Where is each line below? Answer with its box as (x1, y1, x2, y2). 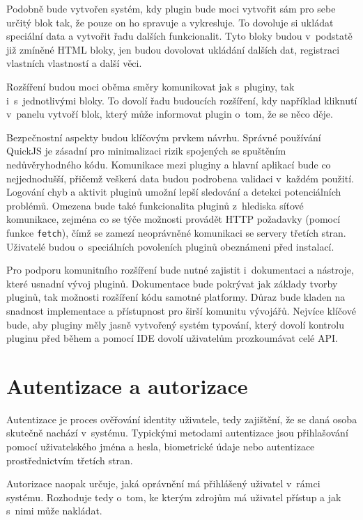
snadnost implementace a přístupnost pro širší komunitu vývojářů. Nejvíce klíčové (6, 303, 356, 317)
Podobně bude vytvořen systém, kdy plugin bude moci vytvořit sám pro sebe (6, 1, 336, 15)
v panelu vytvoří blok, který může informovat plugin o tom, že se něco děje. (6, 107, 333, 121)
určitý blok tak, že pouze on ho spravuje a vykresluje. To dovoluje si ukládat (6, 15, 334, 29)
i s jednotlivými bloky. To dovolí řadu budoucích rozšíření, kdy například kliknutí (6, 93, 357, 107)
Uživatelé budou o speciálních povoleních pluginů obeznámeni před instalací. (6, 239, 334, 253)
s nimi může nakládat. (6, 503, 102, 518)
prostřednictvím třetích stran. (6, 452, 133, 467)
